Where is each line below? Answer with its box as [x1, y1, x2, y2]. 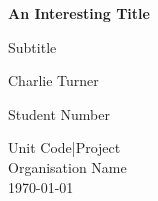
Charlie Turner [8, 70, 99, 91]
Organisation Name [8, 156, 127, 177]
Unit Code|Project [8, 137, 121, 158]
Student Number [8, 103, 110, 124]
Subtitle [8, 36, 57, 57]
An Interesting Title [8, 3, 150, 23]
